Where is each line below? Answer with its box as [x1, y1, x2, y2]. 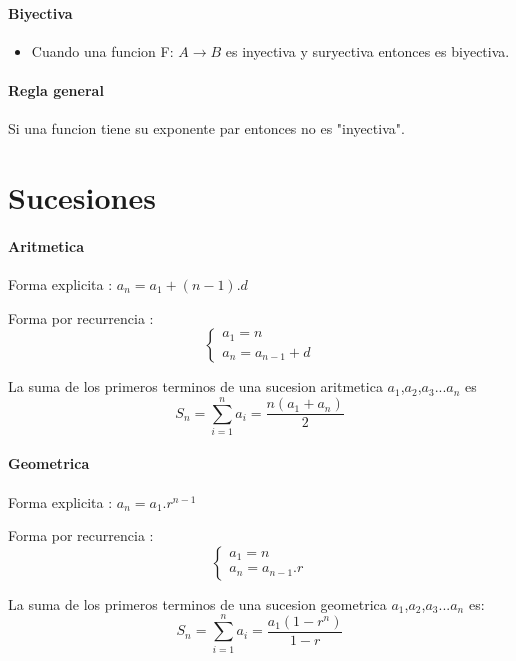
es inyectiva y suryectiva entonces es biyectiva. [225, 40, 510, 61]
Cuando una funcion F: [31, 40, 174, 61]
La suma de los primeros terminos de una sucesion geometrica [8, 593, 387, 614]
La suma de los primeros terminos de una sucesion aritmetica [8, 376, 383, 397]
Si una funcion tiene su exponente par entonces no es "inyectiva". [8, 118, 405, 139]
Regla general [8, 79, 104, 100]
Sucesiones [8, 176, 156, 217]
